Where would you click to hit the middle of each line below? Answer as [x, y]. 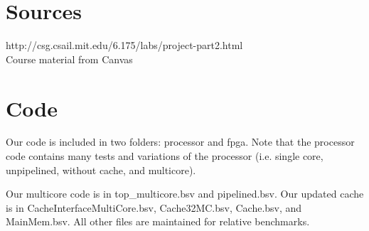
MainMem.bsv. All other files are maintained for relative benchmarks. [158, 221]
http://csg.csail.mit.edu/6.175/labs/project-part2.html [124, 45]
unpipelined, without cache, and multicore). [101, 170]
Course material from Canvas [69, 59]
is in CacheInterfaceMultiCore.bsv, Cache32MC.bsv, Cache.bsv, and [154, 207]
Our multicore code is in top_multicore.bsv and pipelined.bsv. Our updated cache [185, 194]
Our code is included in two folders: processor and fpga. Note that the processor [180, 142]
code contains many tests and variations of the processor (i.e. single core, [165, 156]
